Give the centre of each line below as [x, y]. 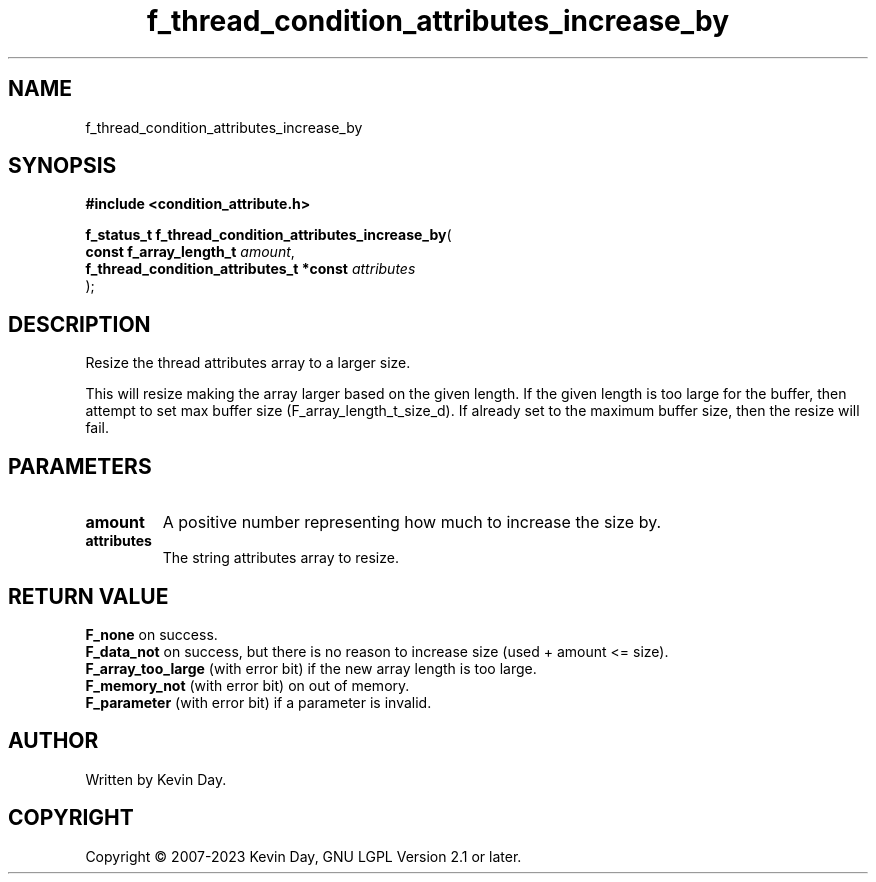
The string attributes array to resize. [280, 558]
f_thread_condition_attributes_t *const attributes [250, 269]
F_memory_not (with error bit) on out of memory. [247, 685]
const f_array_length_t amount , [190, 252]
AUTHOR [53, 741]
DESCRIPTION [79, 324]
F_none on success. [151, 634]
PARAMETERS [80, 466]
